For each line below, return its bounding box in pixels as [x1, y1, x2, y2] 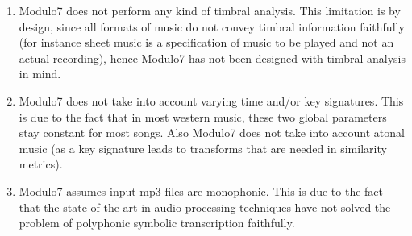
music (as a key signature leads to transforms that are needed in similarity [19, 139, 387, 156]
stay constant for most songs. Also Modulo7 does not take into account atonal [19, 124, 405, 141]
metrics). [19, 155, 63, 172]
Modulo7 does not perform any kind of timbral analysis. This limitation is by [19, 2, 401, 19]
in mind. [19, 65, 61, 82]
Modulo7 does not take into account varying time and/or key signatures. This [19, 92, 404, 109]
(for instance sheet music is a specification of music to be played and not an [19, 34, 394, 51]
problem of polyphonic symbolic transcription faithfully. [19, 214, 295, 231]
